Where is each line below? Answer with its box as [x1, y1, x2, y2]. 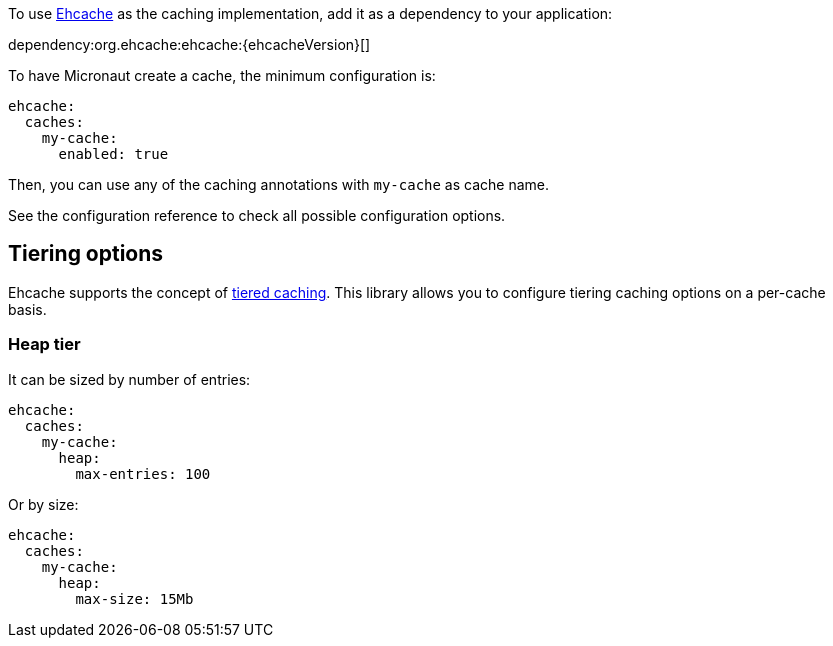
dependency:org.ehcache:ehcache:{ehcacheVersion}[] [8, 36, 371, 53]
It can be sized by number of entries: [8, 370, 251, 388]
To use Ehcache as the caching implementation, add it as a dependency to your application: [8, 5, 613, 22]
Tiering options [8, 241, 164, 267]
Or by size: [8, 495, 79, 513]
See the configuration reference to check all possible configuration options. [8, 207, 506, 224]
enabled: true [58, 146, 169, 162]
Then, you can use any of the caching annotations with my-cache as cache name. [8, 176, 550, 193]
